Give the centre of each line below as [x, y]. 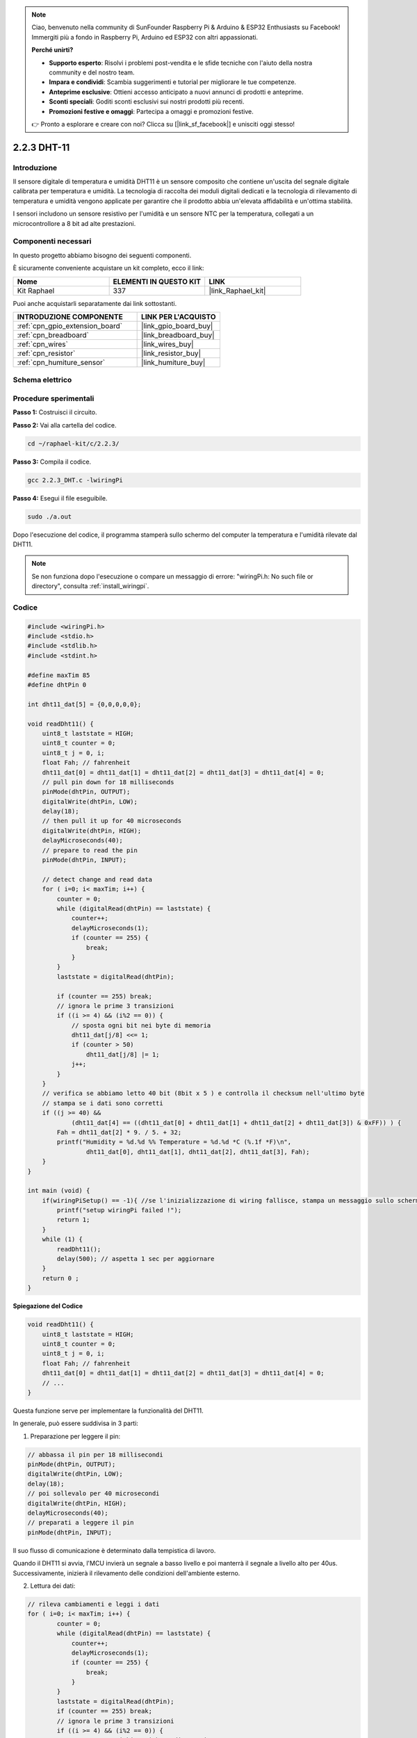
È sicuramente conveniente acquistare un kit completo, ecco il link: [108, 268]
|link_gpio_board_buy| [177, 325]
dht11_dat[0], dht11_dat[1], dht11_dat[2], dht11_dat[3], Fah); [198, 1152]
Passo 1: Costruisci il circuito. [55, 412]
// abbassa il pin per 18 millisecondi [95, 1454]
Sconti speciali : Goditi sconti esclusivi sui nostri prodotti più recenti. [147, 101]
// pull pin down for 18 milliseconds [108, 782]
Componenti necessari [52, 241]
